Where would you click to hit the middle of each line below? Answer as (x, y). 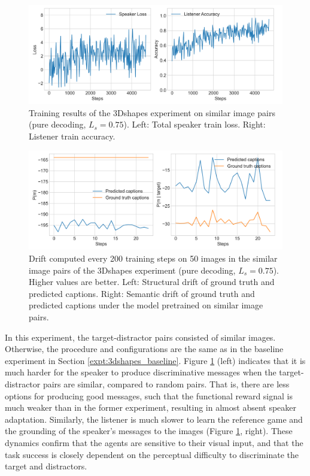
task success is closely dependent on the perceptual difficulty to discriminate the (152, 454)
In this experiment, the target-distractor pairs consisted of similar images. (140, 337)
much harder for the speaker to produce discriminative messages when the (141, 372)
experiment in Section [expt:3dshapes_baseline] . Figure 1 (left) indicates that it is (155, 360)
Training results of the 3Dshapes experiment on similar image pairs (152, 112)
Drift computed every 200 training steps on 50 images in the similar (153, 258)
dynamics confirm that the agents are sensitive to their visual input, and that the (154, 442)
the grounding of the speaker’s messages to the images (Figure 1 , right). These (149, 431)
